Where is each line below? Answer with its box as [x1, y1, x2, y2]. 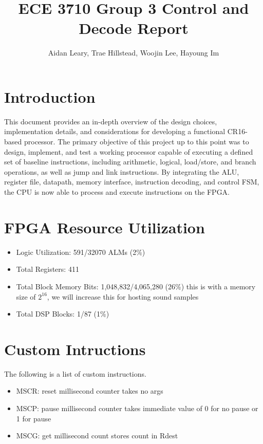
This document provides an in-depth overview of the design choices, [4, 116, 217, 126]
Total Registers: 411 [16, 264, 79, 274]
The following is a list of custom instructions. [4, 368, 146, 379]
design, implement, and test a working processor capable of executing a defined [4, 146, 253, 157]
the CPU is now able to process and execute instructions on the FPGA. [4, 187, 230, 197]
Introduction [4, 86, 96, 107]
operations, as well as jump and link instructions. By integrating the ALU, [4, 166, 239, 177]
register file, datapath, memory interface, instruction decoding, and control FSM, [4, 176, 259, 187]
